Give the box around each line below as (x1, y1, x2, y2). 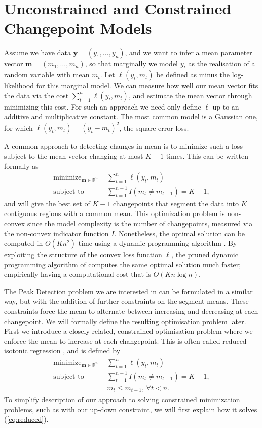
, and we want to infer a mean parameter (125, 47, 252, 58)
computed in (4, 238, 43, 248)
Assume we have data (4, 47, 71, 58)
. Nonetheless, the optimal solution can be (114, 228, 245, 238)
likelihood (4, 80, 34, 91)
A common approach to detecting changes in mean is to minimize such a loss (4, 140, 243, 151)
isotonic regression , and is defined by (4, 345, 121, 356)
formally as (4, 160, 39, 171)
